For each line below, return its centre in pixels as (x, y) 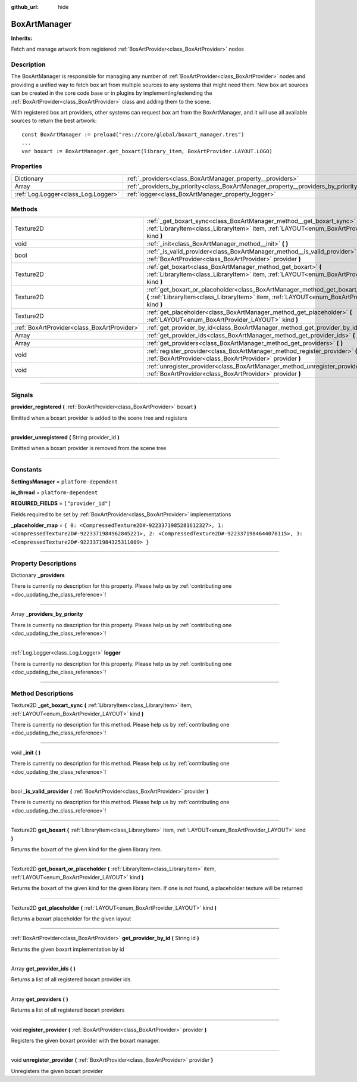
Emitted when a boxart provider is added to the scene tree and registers (99, 418)
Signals (22, 395)
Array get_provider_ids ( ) (43, 969)
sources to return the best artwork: (54, 121)
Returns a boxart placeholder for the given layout (71, 919)
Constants (26, 470)
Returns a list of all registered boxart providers (68, 1010)
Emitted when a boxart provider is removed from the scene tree (89, 448)
